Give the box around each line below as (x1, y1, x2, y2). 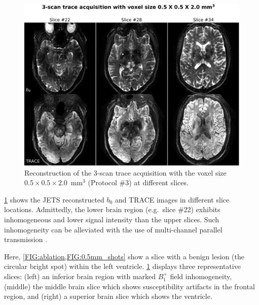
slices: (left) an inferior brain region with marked (4, 270, 156, 281)
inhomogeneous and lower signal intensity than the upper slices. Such (4, 214, 219, 224)
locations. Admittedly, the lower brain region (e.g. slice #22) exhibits (4, 204, 220, 215)
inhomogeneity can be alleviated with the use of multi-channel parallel (4, 224, 223, 234)
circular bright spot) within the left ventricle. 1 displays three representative (4, 261, 241, 272)
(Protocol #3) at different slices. (88, 177, 189, 188)
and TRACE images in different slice (115, 194, 230, 205)
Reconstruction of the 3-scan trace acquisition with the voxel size (24, 167, 227, 178)
